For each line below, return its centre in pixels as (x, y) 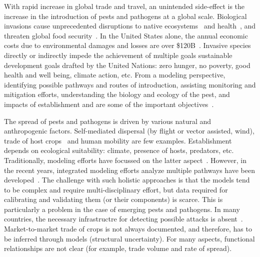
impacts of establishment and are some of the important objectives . (109, 104)
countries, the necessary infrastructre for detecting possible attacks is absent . (123, 219)
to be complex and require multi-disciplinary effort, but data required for (116, 189)
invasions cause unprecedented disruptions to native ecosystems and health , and (130, 26)
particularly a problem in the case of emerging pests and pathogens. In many (122, 209)
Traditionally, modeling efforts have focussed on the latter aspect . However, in (125, 160)
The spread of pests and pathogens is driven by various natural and (108, 121)
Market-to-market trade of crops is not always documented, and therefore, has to (128, 229)
